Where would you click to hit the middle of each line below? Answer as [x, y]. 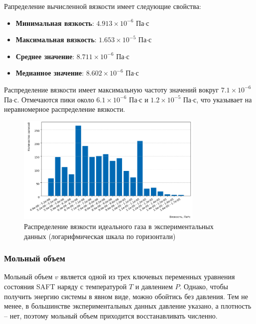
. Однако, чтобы [204, 286]
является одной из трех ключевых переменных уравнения [148, 277]
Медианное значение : [50, 73]
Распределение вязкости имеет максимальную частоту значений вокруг [111, 89]
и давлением [154, 286]
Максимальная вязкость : [56, 40]
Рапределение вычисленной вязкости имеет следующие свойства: [103, 6]
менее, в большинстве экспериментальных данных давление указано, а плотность [128, 306]
